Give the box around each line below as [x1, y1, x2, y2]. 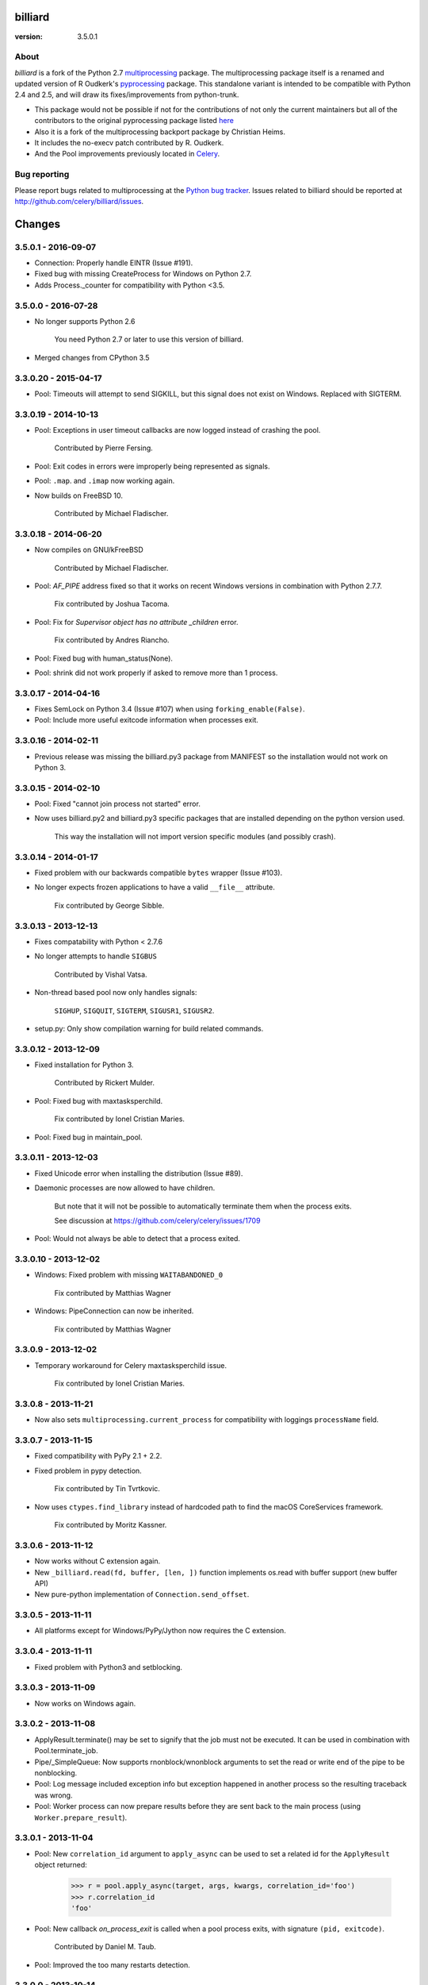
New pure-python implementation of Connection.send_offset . [34, 1590, 250, 1599]
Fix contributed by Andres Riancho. [54, 635, 170, 645]
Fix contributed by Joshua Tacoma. [54, 599, 170, 609]
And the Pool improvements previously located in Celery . [34, 149, 220, 159]
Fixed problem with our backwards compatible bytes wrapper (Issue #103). [34, 868, 283, 877]
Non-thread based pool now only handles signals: [34, 988, 197, 997]
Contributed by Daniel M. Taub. [54, 1942, 156, 1952]
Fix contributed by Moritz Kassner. [54, 1520, 167, 1529]
